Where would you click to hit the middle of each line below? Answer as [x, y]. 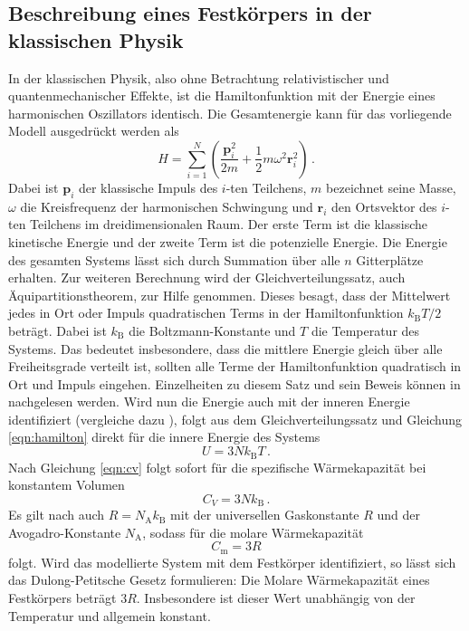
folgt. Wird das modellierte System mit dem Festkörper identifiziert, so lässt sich [232, 562]
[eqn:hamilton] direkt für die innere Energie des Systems [164, 437]
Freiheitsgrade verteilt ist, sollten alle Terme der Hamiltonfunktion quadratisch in [235, 366]
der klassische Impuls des [148, 187]
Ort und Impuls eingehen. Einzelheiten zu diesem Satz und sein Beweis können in [234, 383]
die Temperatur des [365, 330]
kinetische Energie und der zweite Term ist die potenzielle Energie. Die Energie [228, 241]
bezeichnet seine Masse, [391, 187]
